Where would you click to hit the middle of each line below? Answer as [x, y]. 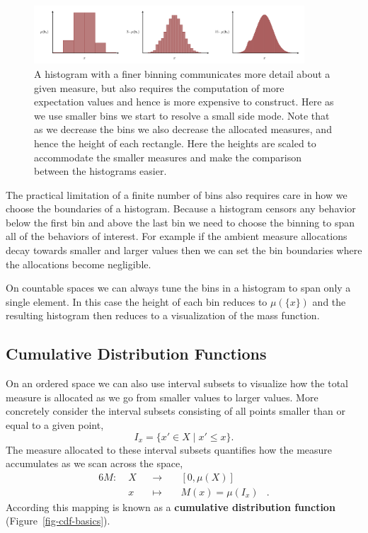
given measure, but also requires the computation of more [159, 87]
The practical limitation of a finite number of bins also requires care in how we [177, 194]
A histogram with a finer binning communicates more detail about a [182, 73]
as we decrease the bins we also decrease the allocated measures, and [183, 129]
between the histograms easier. [100, 171]
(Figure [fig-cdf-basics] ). [58, 521]
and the [329, 301]
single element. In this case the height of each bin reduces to [137, 301]
